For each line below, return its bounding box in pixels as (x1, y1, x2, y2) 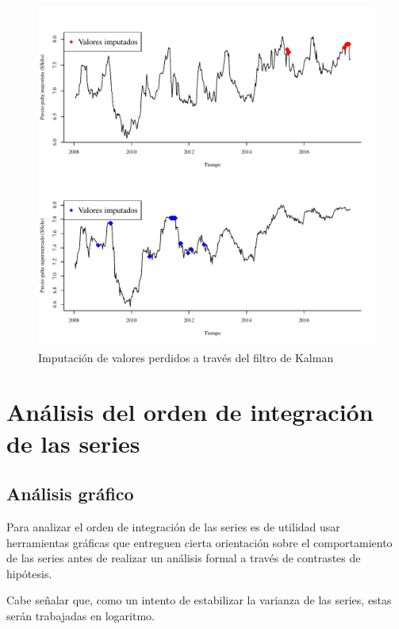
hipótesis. (6, 565, 52, 581)
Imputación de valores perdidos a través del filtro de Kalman (38, 349, 334, 365)
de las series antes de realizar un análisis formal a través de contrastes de (6, 550, 361, 566)
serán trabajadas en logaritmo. (6, 607, 155, 623)
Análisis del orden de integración (6, 396, 374, 428)
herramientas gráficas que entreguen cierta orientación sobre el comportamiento (6, 534, 393, 550)
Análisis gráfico (6, 481, 134, 506)
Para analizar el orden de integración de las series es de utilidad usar (6, 518, 340, 534)
